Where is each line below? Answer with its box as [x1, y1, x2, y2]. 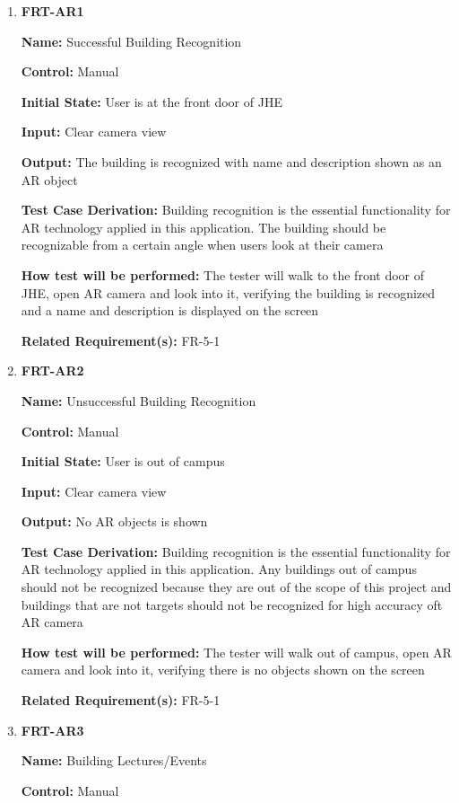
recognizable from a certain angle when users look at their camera [21, 235, 384, 254]
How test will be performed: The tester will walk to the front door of [21, 265, 424, 284]
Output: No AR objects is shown [21, 512, 208, 531]
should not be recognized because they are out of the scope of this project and [21, 578, 452, 596]
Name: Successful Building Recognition [21, 31, 242, 50]
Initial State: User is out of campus [21, 452, 225, 471]
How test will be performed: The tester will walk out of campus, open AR [21, 642, 452, 661]
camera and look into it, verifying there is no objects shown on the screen [21, 660, 425, 679]
